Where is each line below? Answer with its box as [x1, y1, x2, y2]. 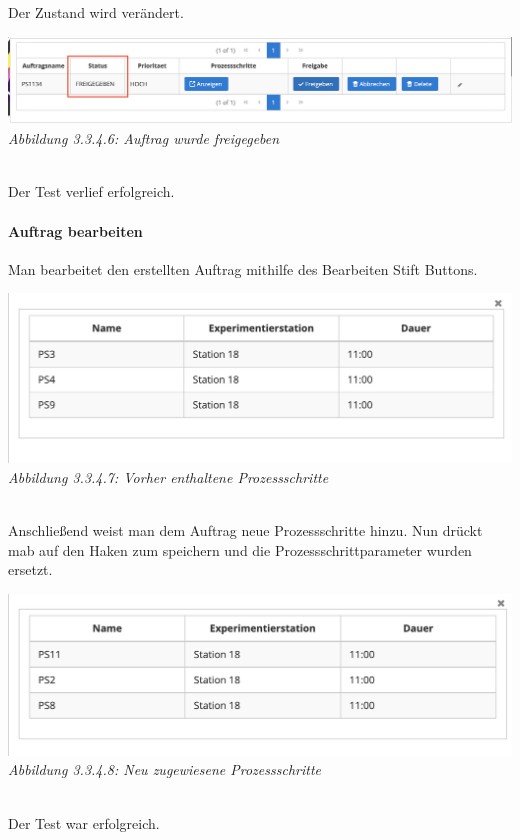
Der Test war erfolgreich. [8, 812, 160, 833]
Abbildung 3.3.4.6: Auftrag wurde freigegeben [8, 128, 280, 149]
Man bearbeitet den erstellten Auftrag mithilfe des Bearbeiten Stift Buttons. [8, 258, 478, 279]
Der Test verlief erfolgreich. [8, 181, 175, 202]
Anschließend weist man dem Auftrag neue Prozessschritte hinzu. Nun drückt [8, 520, 483, 541]
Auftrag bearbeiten [8, 220, 143, 241]
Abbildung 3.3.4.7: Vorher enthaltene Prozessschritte [8, 466, 329, 487]
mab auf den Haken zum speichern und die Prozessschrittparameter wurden [8, 539, 472, 560]
